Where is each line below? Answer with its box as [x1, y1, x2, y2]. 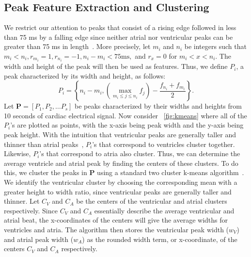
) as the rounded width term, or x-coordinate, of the [82, 234, 237, 244]
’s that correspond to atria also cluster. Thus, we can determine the [39, 148, 240, 159]
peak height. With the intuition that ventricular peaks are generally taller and [4, 129, 236, 140]
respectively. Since [4, 205, 58, 215]
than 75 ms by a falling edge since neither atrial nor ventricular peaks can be [4, 32, 233, 42]
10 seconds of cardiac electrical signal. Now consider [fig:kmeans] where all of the [4, 110, 247, 120]
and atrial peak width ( [4, 234, 74, 244]
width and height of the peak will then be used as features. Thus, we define [4, 61, 228, 71]
